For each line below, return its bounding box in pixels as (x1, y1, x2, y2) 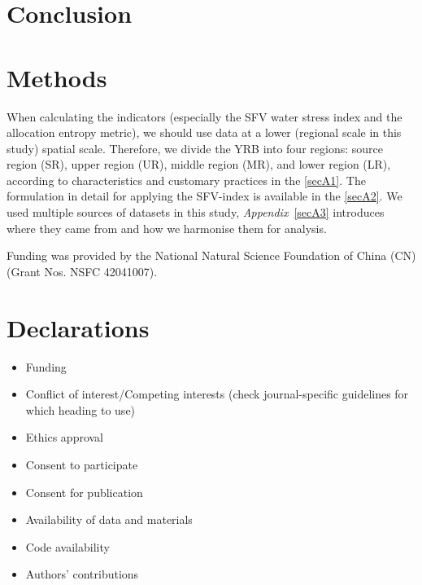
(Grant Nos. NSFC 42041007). (7, 262, 158, 279)
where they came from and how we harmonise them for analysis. (7, 219, 327, 236)
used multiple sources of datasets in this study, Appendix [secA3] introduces (7, 204, 385, 221)
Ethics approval (25, 429, 104, 446)
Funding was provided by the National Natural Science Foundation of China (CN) (7, 247, 416, 264)
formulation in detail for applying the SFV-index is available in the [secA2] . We (7, 187, 402, 205)
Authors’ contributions (25, 565, 139, 583)
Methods (7, 60, 107, 94)
